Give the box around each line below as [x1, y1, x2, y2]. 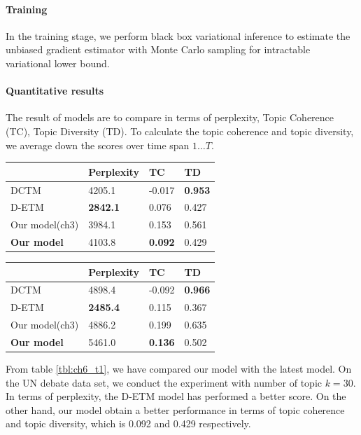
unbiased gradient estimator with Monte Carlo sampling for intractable [6, 42, 311, 57]
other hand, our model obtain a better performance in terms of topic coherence [6, 402, 345, 417]
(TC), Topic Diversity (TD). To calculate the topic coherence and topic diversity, [6, 123, 354, 138]
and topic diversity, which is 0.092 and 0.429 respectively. [6, 416, 251, 431]
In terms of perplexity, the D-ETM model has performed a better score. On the [6, 389, 346, 403]
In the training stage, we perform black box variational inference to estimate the [6, 28, 351, 43]
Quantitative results [6, 83, 104, 98]
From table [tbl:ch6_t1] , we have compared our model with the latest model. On [6, 361, 352, 376]
